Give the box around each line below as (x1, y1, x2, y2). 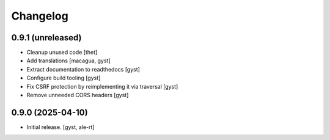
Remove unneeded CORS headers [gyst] (26, 92, 129, 99)
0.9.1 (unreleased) (11, 32, 82, 43)
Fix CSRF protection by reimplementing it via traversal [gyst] (26, 83, 178, 90)
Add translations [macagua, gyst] (26, 57, 111, 64)
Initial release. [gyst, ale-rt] (26, 123, 95, 131)
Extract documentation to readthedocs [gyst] (26, 65, 141, 73)
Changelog (11, 9, 68, 23)
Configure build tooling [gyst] (26, 74, 101, 82)
